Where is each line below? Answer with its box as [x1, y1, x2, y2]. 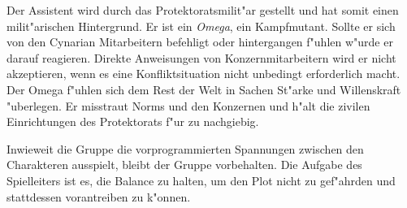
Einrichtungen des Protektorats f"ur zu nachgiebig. [6, 113, 259, 130]
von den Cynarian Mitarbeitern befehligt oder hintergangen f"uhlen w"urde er [6, 33, 393, 50]
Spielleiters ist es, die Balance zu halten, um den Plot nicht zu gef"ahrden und [6, 171, 396, 188]
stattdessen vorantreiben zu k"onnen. [6, 188, 191, 205]
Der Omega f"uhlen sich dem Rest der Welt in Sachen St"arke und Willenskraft [6, 80, 401, 97]
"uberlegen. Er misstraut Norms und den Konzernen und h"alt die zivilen [6, 97, 370, 114]
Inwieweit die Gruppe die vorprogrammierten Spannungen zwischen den [6, 140, 364, 157]
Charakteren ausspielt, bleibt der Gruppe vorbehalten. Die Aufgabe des [6, 156, 362, 173]
